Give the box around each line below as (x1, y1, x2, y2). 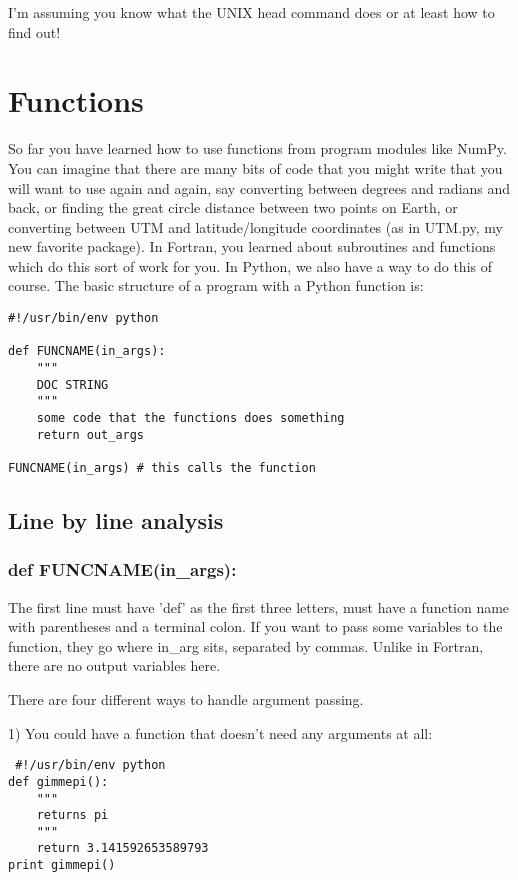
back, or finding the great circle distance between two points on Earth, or (8, 197, 458, 218)
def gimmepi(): (8, 774, 109, 789)
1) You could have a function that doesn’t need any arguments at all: (8, 722, 433, 743)
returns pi (36, 808, 109, 823)
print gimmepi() (8, 858, 116, 873)
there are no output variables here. (8, 655, 221, 676)
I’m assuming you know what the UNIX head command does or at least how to (8, 2, 495, 22)
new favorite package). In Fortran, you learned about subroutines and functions (8, 236, 496, 257)
